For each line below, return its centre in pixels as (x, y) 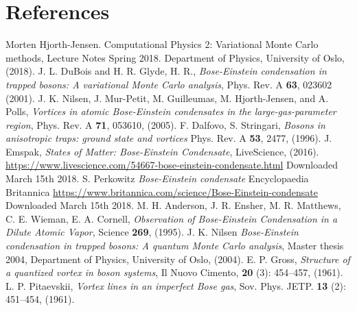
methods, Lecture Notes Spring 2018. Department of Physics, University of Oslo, (175, 57)
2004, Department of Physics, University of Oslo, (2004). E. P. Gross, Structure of (178, 259)
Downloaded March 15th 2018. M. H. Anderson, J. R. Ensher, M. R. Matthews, (173, 205)
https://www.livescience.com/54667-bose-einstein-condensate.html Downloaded (172, 165)
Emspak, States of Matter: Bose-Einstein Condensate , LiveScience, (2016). (162, 151)
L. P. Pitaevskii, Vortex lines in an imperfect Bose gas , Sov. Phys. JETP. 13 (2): (176, 285)
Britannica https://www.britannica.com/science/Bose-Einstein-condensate (162, 191)
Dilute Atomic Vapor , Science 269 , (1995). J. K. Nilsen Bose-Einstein (152, 232)
